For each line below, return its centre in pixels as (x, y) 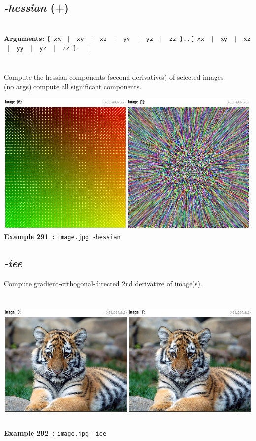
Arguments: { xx (32, 38)
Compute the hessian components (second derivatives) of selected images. (115, 77)
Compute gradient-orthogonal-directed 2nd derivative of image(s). (103, 283)
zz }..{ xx (187, 39)
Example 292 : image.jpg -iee (55, 433)
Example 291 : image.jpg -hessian (62, 236)
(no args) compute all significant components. (73, 86)
